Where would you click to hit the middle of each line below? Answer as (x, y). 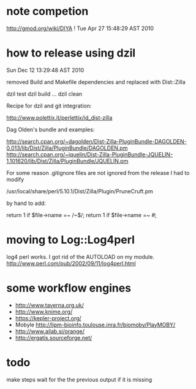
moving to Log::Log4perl (70, 240)
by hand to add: (26, 203)
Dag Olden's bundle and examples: (51, 129)
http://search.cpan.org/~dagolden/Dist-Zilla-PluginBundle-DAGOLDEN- (96, 141)
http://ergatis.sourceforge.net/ (54, 337)
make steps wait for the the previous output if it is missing (79, 379)
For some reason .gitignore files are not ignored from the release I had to (98, 172)
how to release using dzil (71, 53)
